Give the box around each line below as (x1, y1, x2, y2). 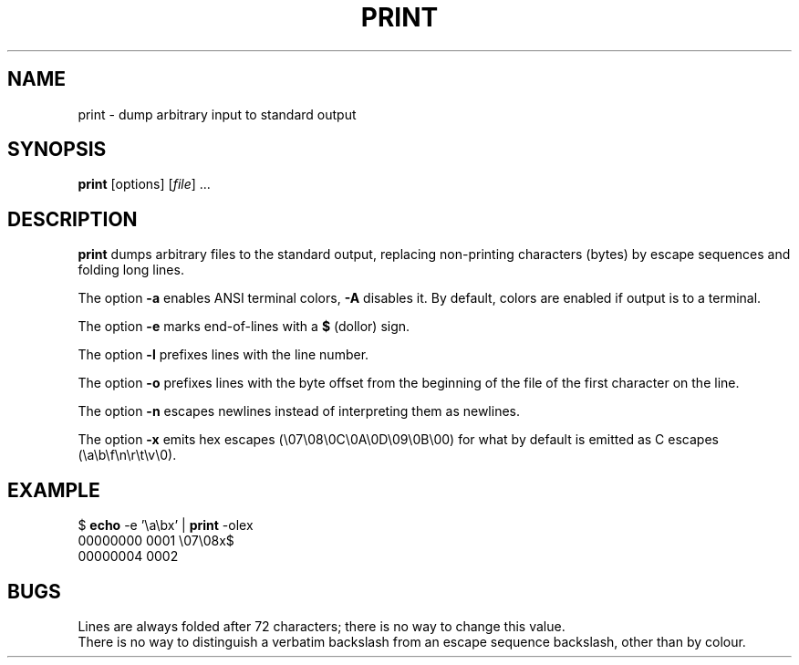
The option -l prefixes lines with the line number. (78, 347, 369, 363)
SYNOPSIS (7, 138, 107, 161)
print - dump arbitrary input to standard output (78, 106, 357, 122)
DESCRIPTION (7, 207, 138, 231)
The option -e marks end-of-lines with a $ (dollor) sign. (78, 318, 410, 335)
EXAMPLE (7, 478, 100, 502)
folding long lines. (78, 262, 184, 278)
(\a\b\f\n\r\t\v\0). (78, 447, 177, 463)
